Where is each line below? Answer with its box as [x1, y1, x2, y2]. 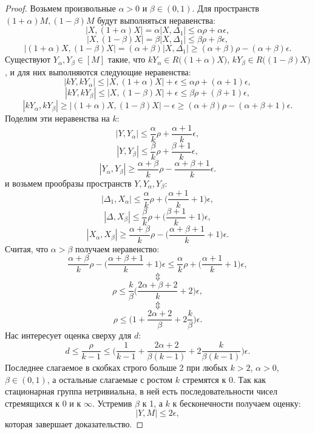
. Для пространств [192, 2, 259, 14]
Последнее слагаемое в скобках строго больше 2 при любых [5, 361, 228, 374]
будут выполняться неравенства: [97, 13, 215, 26]
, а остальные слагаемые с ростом [47, 373, 173, 385]
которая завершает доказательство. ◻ [5, 418, 144, 430]
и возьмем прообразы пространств [5, 177, 132, 190]
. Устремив [92, 396, 132, 409]
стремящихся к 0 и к [5, 396, 81, 409]
